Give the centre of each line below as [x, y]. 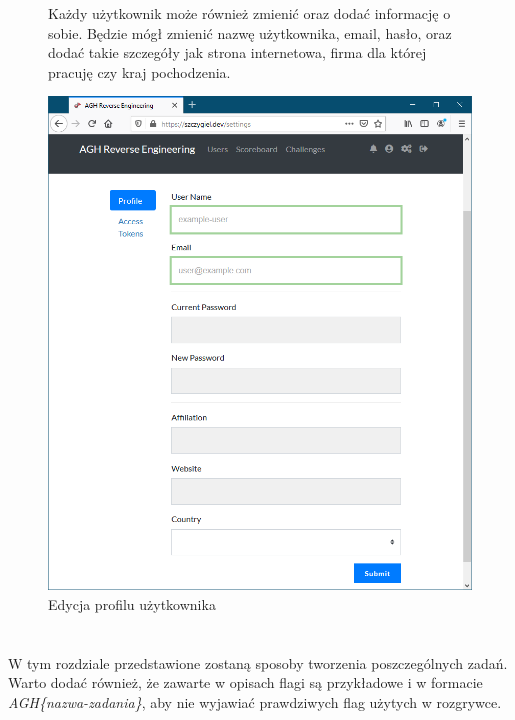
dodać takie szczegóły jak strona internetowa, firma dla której [237, 52]
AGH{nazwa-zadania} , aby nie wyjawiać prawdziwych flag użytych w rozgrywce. [255, 701]
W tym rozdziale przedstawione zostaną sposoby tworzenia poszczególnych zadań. [258, 662]
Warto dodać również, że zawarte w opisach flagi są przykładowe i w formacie [245, 682]
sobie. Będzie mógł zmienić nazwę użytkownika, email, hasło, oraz [250, 32]
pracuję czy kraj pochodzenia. [139, 71]
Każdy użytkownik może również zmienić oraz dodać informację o [249, 13]
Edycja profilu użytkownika [132, 603]
